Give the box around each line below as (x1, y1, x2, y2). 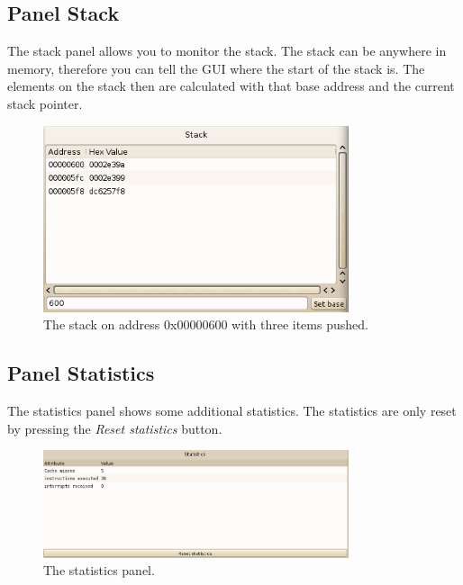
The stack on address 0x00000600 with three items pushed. (43, 315, 368, 334)
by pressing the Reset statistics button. (7, 418, 222, 437)
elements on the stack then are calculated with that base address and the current (7, 76, 455, 95)
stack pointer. (7, 94, 83, 112)
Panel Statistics (7, 359, 155, 387)
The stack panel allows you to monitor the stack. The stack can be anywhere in (7, 41, 447, 60)
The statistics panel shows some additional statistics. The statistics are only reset (7, 401, 457, 419)
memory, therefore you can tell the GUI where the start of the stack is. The (7, 58, 425, 77)
